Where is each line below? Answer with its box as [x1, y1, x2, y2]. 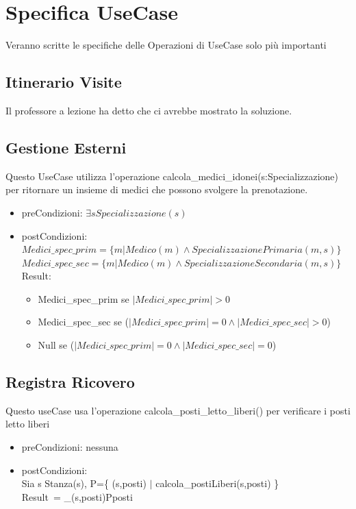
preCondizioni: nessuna [21, 440, 118, 454]
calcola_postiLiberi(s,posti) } [155, 476, 279, 491]
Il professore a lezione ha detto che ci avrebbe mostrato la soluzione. [5, 103, 292, 117]
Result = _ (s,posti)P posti [21, 489, 133, 504]
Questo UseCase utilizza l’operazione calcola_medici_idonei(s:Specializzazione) [5, 169, 339, 183]
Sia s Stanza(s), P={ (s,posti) [21, 476, 147, 491]
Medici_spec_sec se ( [38, 314, 129, 329]
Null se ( [38, 338, 75, 352]
